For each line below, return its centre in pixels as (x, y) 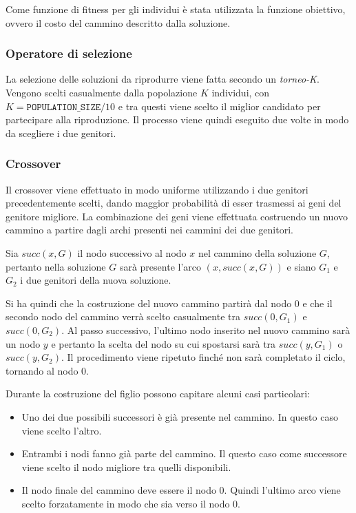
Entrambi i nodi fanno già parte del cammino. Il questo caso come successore (184, 453)
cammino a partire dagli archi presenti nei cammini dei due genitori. (149, 230)
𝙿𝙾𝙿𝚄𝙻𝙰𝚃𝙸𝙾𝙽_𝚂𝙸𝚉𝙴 (64, 107)
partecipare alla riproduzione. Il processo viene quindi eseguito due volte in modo (177, 119)
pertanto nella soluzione (56, 266)
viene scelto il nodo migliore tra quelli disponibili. (126, 467)
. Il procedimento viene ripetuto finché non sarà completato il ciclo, (203, 357)
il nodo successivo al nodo (132, 252)
